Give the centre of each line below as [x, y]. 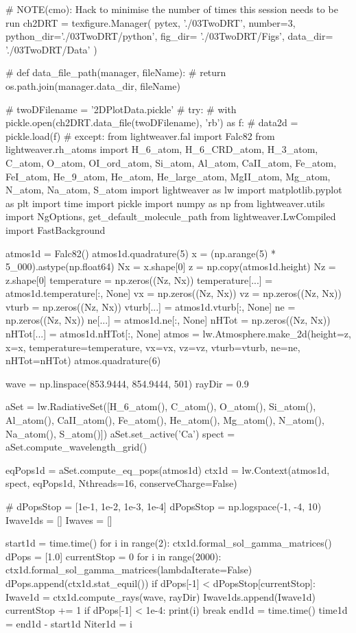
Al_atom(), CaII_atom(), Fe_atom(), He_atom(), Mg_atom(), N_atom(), [165, 420]
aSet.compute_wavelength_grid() [76, 447]
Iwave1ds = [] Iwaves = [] [59, 519]
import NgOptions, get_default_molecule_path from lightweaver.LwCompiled [171, 216]
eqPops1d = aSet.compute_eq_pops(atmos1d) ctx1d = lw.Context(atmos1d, [168, 469]
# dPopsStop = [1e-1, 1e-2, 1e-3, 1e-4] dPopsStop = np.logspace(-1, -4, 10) [164, 506]
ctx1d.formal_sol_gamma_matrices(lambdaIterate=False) [129, 570]
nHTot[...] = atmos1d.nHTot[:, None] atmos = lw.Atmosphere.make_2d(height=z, [178, 334]
